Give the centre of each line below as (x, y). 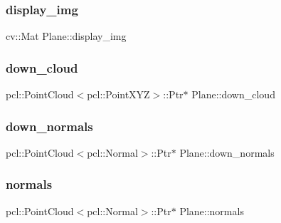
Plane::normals (212, 211)
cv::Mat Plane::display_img (66, 36)
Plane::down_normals (227, 152)
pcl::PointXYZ (118, 94)
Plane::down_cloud (233, 94)
